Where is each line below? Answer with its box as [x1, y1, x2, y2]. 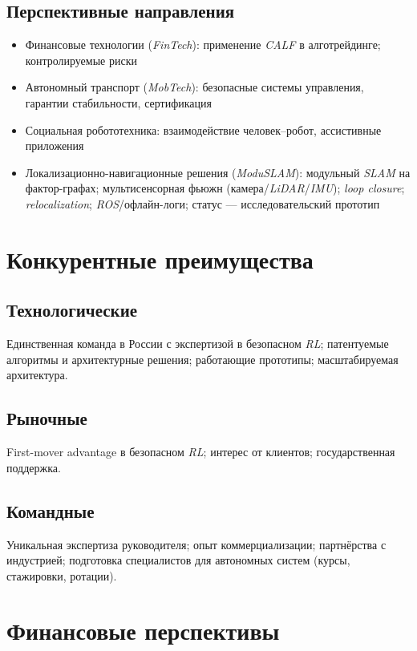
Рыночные [6, 406, 87, 431]
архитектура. [6, 366, 68, 383]
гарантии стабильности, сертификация [25, 94, 212, 111]
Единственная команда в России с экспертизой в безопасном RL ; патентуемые [6, 335, 389, 352]
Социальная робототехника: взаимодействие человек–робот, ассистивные [25, 121, 382, 138]
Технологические [6, 297, 138, 322]
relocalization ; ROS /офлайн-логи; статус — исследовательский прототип [25, 195, 380, 212]
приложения [25, 137, 84, 154]
